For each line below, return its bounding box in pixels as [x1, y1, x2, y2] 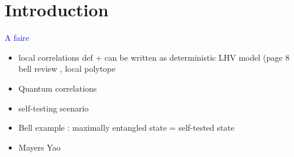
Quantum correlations [18, 82, 97, 94]
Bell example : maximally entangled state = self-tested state [18, 121, 234, 134]
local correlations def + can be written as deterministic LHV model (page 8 [18, 51, 290, 63]
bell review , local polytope [18, 62, 116, 75]
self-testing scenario [18, 102, 89, 114]
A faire [5, 32, 30, 44]
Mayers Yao [18, 141, 61, 153]
